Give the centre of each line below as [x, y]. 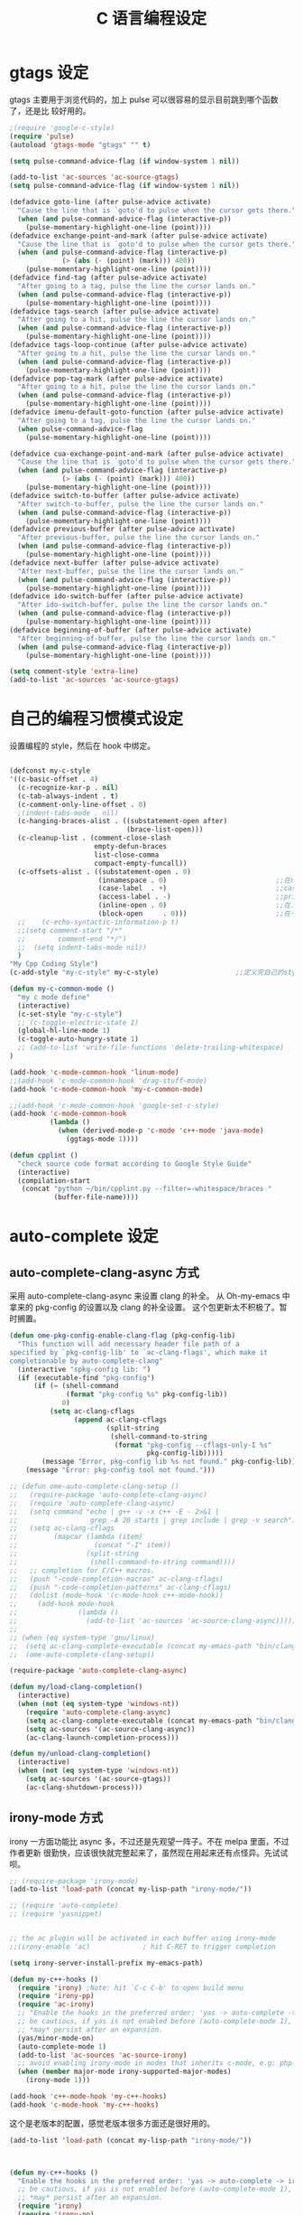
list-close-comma [127, 855]
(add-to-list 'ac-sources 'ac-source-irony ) [102, 2055]
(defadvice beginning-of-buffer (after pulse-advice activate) [131, 630]
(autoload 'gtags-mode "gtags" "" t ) [80, 145]
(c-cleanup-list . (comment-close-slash [94, 838]
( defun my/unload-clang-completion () [80, 1754]
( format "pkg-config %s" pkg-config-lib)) [147, 1394]
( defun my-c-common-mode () [62, 989]
